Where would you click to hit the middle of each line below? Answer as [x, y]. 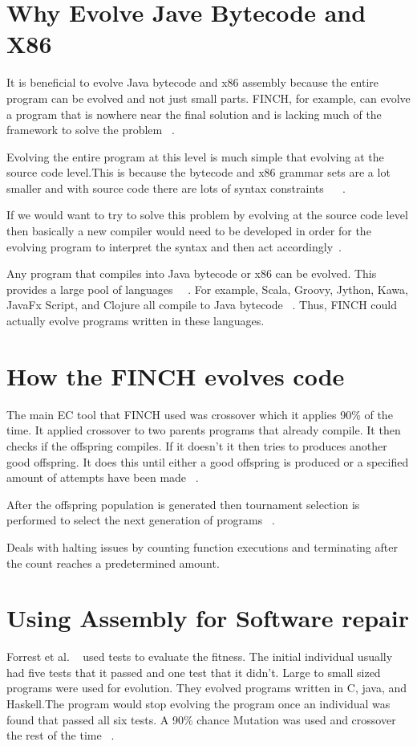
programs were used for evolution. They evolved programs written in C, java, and [207, 688]
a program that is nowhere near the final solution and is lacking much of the [194, 114]
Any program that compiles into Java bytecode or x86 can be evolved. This [192, 273]
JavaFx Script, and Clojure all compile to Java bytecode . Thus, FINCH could [202, 305]
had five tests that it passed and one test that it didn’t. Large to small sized [194, 672]
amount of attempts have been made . [103, 477]
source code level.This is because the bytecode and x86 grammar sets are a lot [198, 172]
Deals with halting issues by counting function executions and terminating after [202, 546]
